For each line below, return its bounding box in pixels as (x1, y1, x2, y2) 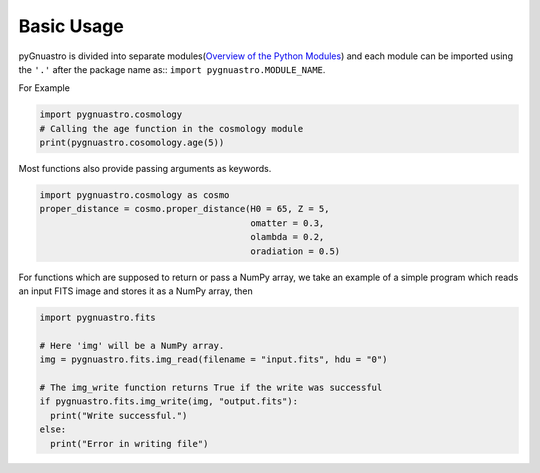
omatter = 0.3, (250, 217, 325, 229)
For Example (18, 82, 70, 94)
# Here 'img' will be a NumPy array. (39, 340, 225, 351)
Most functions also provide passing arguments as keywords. (18, 163, 272, 175)
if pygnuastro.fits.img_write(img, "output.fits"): (39, 396, 299, 407)
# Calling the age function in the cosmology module (39, 123, 304, 134)
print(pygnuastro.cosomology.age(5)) (39, 137, 225, 149)
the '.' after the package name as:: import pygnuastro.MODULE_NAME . (18, 63, 326, 75)
